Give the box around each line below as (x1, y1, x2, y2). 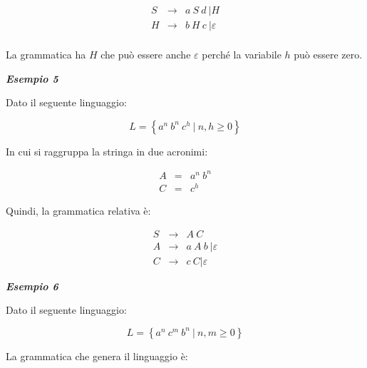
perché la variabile (202, 47, 281, 62)
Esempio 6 (6, 278, 58, 293)
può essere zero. (294, 47, 363, 62)
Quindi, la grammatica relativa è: (6, 203, 151, 218)
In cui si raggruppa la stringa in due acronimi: (6, 143, 208, 158)
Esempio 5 (6, 71, 58, 86)
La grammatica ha (6, 47, 86, 62)
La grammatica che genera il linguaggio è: (6, 348, 188, 363)
